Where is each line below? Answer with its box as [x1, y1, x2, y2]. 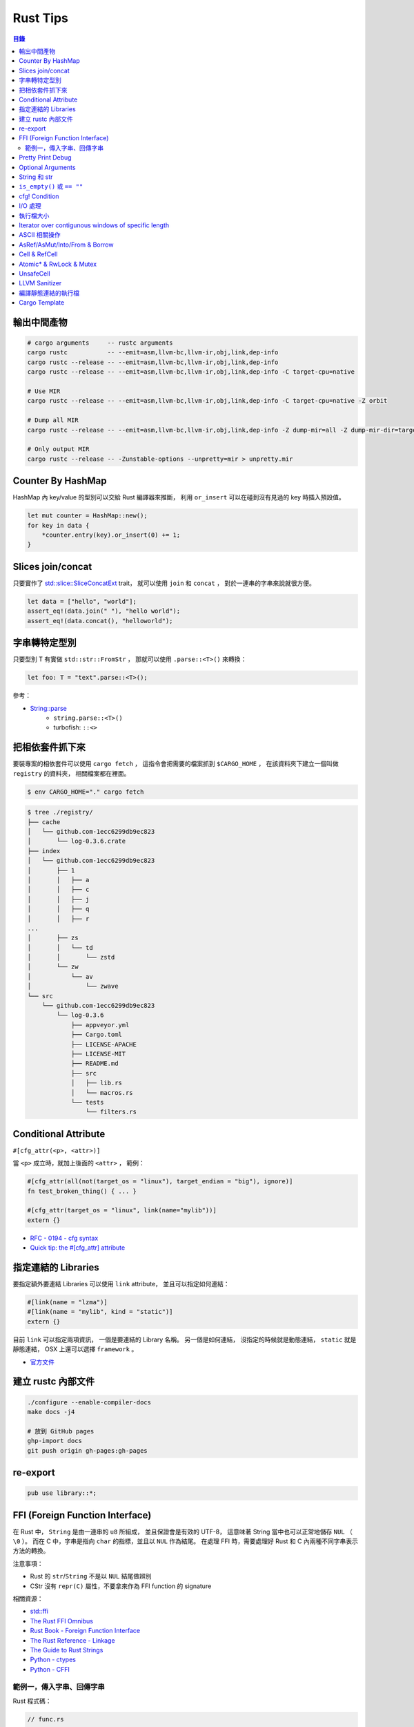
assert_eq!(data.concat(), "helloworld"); [27, 617, 173, 624]
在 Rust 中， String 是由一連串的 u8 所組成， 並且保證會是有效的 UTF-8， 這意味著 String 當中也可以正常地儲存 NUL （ [12, 1527, 353, 1536]
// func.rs [27, 1715, 64, 1723]
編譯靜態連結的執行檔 [19, 289, 79, 297]
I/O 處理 [19, 202, 41, 210]
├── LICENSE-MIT [70, 1050, 126, 1058]
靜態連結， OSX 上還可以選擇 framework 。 [12, 1345, 138, 1353]
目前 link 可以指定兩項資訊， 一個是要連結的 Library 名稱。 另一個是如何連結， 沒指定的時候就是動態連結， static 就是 [12, 1335, 357, 1344]
